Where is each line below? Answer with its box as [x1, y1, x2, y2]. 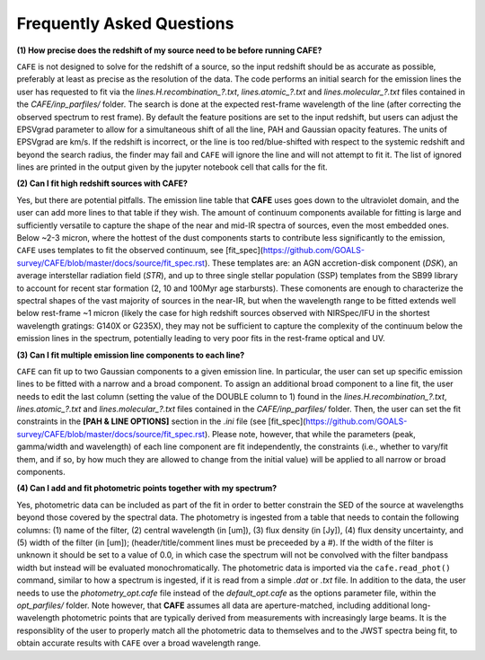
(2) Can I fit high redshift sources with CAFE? [16, 178, 189, 189]
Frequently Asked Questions [16, 13, 234, 33]
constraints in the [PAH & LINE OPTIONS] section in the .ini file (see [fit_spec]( [16, 416, 306, 427]
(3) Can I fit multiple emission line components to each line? [16, 349, 245, 360]
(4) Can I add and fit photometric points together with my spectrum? [16, 483, 278, 494]
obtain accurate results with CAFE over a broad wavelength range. [16, 638, 261, 648]
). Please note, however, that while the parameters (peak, [204, 428, 417, 439]
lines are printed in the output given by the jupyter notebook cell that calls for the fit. [16, 162, 328, 172]
